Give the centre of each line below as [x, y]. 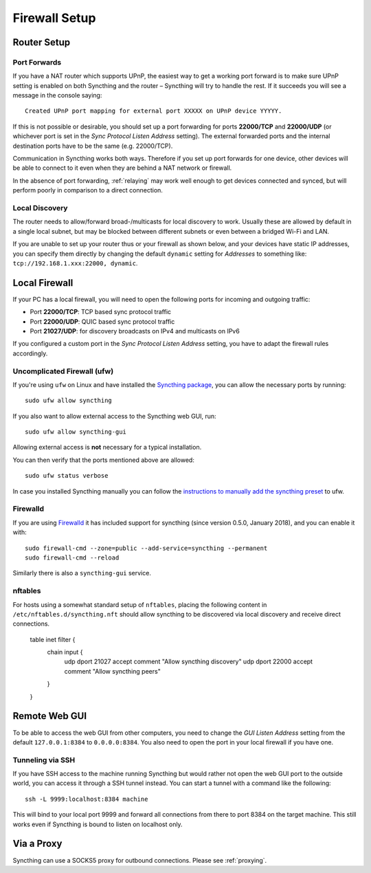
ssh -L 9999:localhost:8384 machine [87, 799]
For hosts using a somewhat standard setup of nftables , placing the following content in [140, 604]
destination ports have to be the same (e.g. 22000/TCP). [93, 146]
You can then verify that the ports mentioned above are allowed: [104, 460]
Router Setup [42, 42]
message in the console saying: [57, 96]
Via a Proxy [37, 844]
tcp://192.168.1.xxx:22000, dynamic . [75, 263]
